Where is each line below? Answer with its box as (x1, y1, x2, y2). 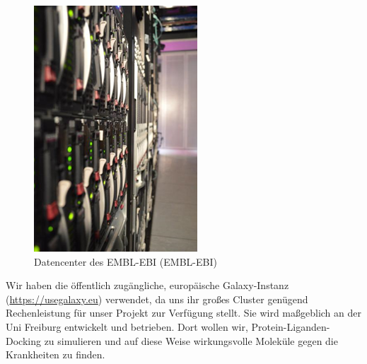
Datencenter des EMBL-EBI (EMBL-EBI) (34, 254, 217, 269)
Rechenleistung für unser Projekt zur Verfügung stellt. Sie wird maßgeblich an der (6, 305, 361, 320)
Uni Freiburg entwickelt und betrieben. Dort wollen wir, (6, 319, 248, 334)
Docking (6, 333, 41, 348)
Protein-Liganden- (251, 319, 330, 334)
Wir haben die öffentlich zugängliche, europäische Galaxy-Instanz (6, 278, 289, 293)
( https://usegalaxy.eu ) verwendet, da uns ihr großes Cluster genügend (6, 291, 308, 306)
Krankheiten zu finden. (6, 347, 105, 362)
